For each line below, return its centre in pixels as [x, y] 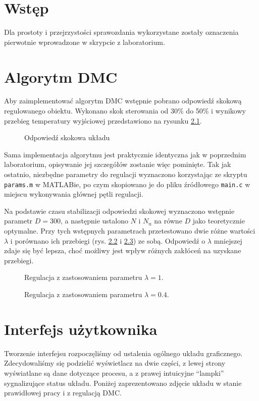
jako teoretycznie [219, 221]
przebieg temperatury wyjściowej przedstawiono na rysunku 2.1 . [103, 120]
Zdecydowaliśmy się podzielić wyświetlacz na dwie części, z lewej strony [115, 363]
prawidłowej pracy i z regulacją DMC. [63, 393]
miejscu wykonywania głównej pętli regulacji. [74, 194]
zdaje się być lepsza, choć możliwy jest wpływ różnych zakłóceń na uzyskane [123, 250]
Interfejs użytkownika [81, 329]
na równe [168, 221]
